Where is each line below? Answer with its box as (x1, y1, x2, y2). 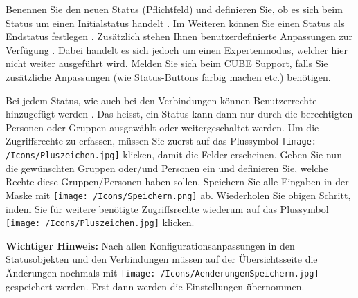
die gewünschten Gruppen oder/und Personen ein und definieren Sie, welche (6, 160, 328, 175)
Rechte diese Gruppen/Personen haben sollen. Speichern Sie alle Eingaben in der (6, 174, 349, 189)
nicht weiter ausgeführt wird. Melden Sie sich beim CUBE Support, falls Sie (6, 56, 328, 71)
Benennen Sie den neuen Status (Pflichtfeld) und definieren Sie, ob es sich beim (6, 2, 343, 16)
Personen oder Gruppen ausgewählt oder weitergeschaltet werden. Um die (6, 120, 319, 134)
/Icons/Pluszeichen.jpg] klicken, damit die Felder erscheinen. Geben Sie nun (6, 147, 342, 161)
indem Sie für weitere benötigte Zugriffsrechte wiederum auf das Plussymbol (6, 201, 329, 216)
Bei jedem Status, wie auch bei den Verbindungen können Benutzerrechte (6, 93, 317, 107)
